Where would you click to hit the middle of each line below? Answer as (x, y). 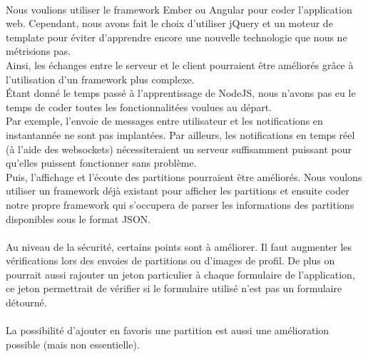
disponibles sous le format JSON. (78, 218)
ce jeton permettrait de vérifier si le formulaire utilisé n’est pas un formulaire (174, 288)
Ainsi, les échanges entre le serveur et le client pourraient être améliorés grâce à (180, 64)
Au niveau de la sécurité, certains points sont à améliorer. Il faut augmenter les (179, 246)
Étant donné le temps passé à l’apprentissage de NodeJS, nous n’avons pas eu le (181, 93)
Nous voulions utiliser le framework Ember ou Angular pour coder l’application (179, 9)
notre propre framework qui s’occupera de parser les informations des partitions (180, 204)
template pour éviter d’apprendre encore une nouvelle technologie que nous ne (177, 37)
